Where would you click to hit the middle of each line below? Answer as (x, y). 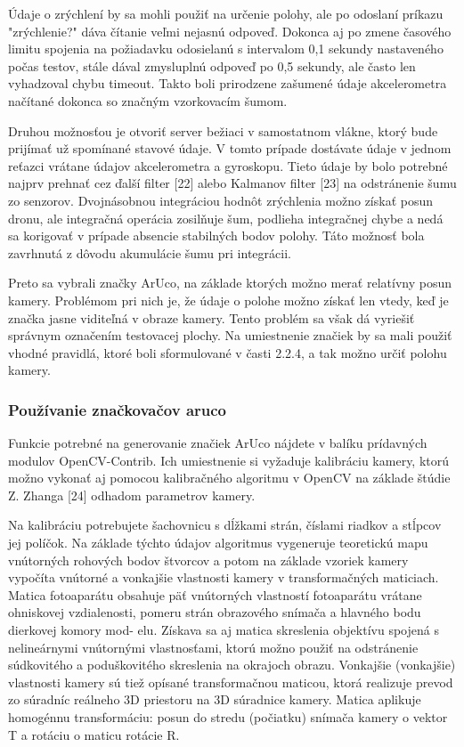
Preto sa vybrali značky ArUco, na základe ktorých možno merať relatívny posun (230, 283)
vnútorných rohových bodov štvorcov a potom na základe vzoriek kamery (208, 560)
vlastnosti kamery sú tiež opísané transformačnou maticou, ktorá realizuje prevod (231, 682)
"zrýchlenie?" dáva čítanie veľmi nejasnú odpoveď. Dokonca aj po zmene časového (230, 31)
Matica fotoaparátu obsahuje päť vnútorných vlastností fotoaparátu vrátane (215, 594)
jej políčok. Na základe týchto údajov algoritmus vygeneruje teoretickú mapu (218, 543)
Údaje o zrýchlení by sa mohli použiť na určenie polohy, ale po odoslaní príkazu (226, 13)
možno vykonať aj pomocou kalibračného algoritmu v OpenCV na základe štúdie (229, 478)
